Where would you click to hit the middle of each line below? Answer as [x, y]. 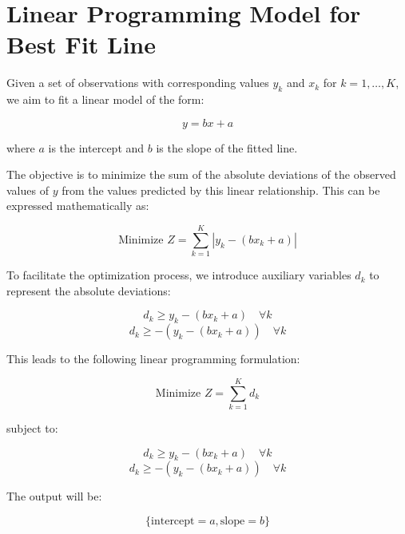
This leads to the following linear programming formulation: [153, 359]
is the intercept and [96, 147]
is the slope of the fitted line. [227, 147]
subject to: [32, 427]
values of [28, 190]
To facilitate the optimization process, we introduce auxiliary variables [179, 275]
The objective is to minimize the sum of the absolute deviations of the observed [201, 174]
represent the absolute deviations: [89, 290]
